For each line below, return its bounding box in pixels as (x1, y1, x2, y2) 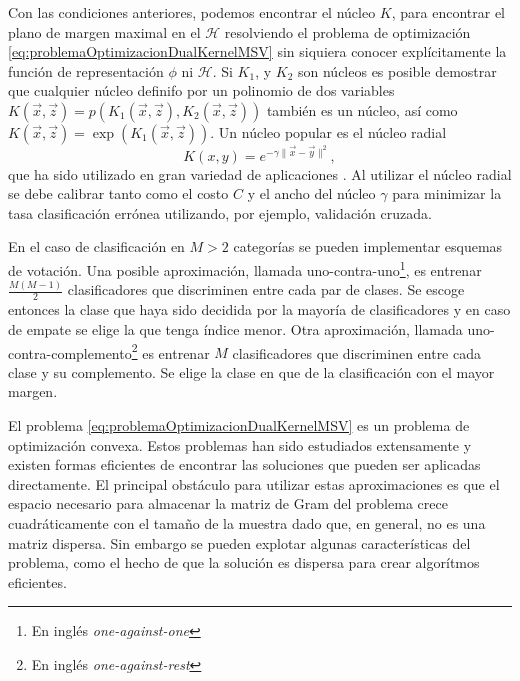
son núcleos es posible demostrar (298, 60, 497, 81)
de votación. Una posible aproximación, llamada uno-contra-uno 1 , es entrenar (8, 256, 482, 280)
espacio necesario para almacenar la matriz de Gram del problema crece (8, 493, 448, 514)
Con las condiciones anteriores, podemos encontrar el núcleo (8, 2, 376, 22)
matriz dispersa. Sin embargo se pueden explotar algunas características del (8, 532, 471, 553)
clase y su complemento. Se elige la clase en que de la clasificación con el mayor (8, 361, 495, 382)
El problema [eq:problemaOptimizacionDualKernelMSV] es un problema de (8, 415, 470, 435)
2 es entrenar (131, 339, 210, 363)
